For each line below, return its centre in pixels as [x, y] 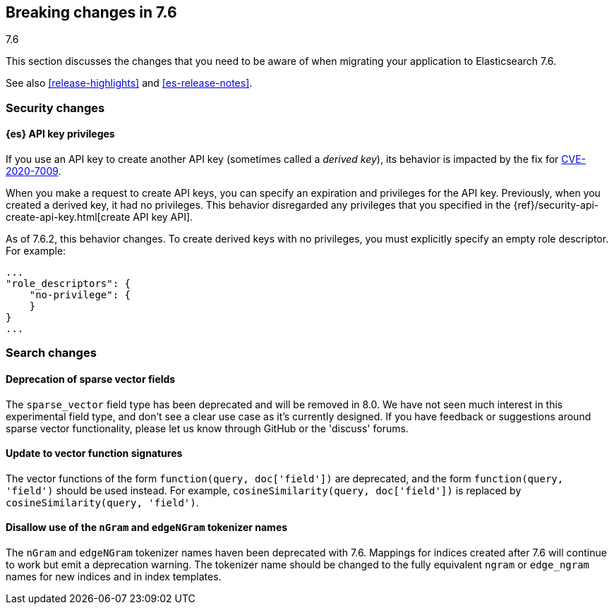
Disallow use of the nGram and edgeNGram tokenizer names [147, 527]
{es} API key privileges [60, 134]
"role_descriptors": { [68, 284]
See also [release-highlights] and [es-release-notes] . [129, 83]
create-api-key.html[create [68, 217]
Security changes [55, 108]
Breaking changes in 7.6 [91, 12]
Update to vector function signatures [94, 453]
